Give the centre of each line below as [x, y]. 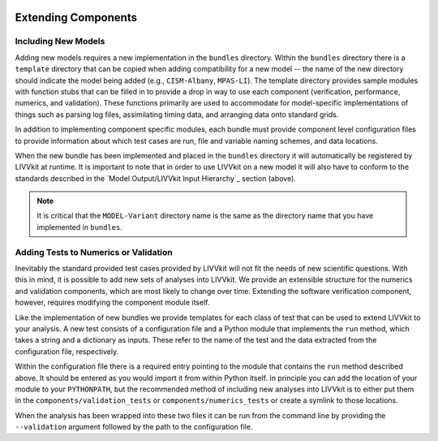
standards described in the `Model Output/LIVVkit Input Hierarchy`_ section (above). [155, 178]
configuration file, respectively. [67, 351]
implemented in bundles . [80, 227]
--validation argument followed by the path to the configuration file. [134, 427]
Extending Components [76, 17]
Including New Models [60, 41]
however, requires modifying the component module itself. [112, 303]
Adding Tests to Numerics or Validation [94, 252]
